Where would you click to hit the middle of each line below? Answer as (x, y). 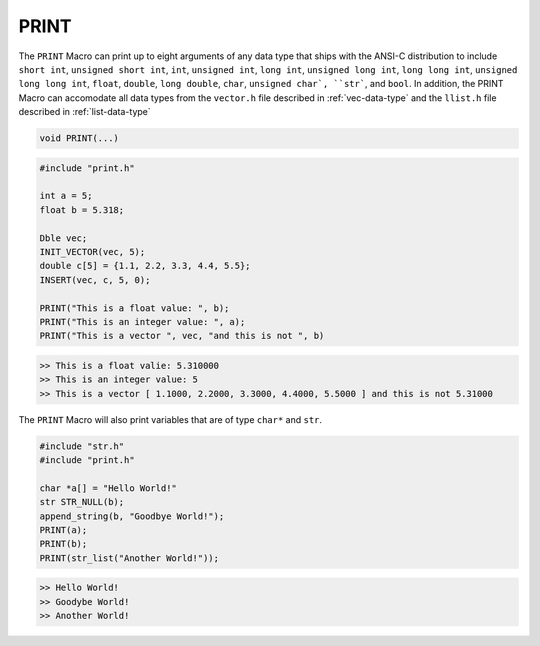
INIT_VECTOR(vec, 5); (92, 252)
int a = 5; (66, 196)
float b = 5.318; (82, 209)
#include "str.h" (82, 446)
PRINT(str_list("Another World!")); (129, 558)
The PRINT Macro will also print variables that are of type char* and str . (170, 419)
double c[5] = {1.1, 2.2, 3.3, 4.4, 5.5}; (145, 266)
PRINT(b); (63, 544)
